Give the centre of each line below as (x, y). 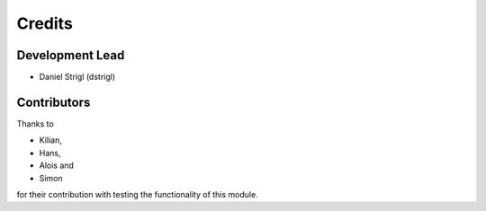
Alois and (56, 165)
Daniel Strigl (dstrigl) (77, 77)
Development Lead (71, 55)
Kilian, (50, 140)
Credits (45, 23)
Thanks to (35, 123)
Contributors (54, 102)
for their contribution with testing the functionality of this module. (137, 194)
